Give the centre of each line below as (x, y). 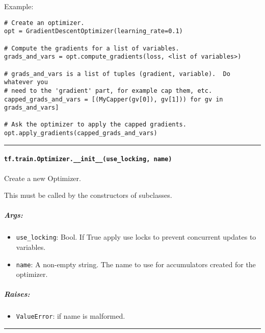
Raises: (17, 294)
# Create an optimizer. (44, 23)
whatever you (26, 82)
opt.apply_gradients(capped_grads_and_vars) (81, 133)
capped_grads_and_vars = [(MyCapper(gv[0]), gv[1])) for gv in (114, 99)
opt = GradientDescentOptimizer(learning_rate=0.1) (94, 31)
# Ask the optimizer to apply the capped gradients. (95, 125)
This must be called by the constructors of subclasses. (88, 195)
